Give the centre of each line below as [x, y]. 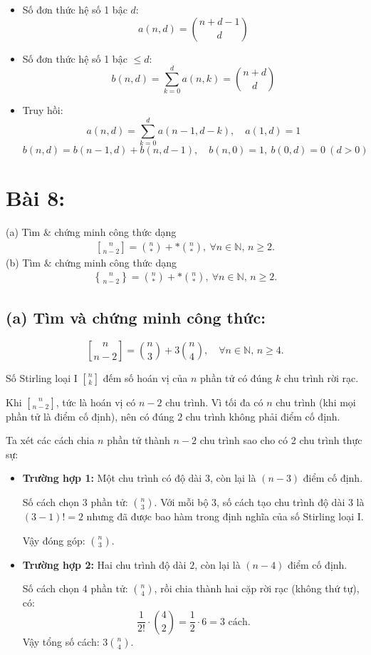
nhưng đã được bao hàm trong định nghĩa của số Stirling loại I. [225, 516]
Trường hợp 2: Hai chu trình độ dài [104, 564]
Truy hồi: [43, 110]
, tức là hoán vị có [96, 402]
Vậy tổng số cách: [61, 641]
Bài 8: [36, 198]
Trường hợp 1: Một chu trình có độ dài [112, 478]
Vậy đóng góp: [54, 540]
